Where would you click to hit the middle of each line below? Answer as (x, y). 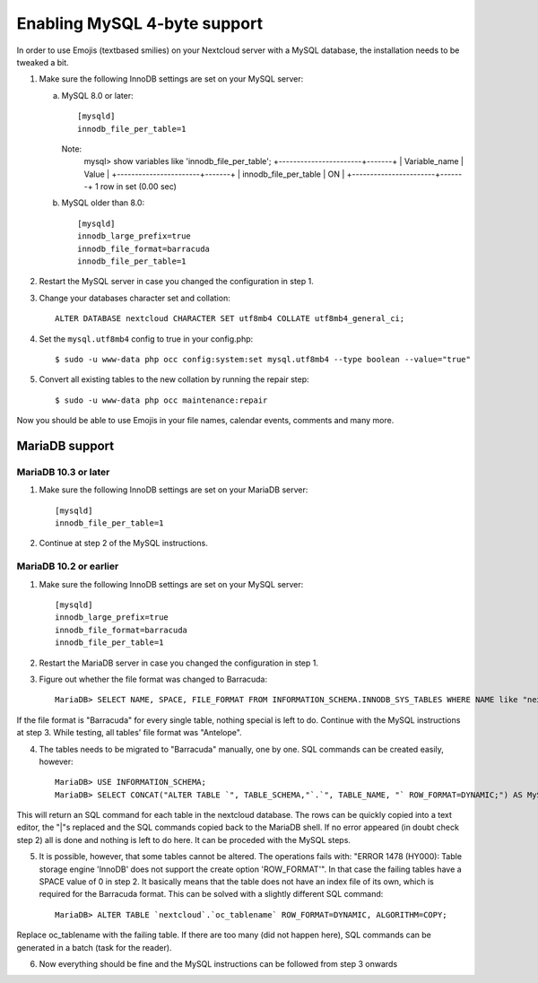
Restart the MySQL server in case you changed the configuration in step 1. (176, 282)
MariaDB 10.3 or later (63, 472)
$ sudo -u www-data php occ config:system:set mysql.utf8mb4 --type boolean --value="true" (263, 359)
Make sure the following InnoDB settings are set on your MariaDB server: (174, 490)
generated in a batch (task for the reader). (94, 947)
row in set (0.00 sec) (138, 187)
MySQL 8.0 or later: (97, 95)
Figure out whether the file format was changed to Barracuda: (153, 679)
